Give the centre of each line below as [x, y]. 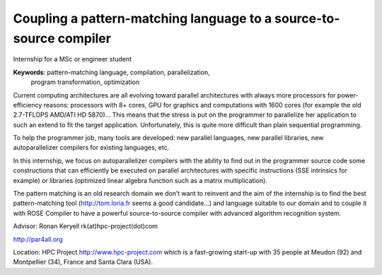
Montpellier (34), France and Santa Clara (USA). [83, 262]
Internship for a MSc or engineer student [73, 59]
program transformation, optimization [85, 82]
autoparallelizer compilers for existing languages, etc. [91, 148]
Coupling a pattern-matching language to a [143, 18]
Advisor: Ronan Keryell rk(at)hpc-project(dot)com [86, 226]
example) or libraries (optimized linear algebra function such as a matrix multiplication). [140, 180]
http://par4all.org [38, 239]
